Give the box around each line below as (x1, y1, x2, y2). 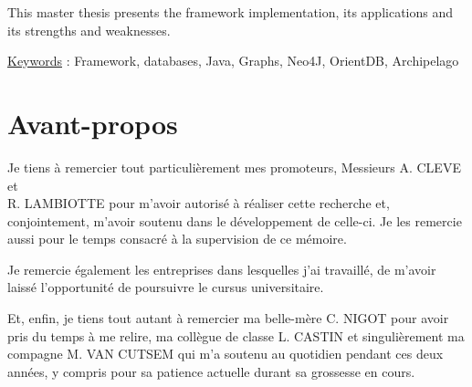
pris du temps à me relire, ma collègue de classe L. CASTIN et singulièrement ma (7, 326, 465, 345)
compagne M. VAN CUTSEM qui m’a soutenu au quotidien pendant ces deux (7, 344, 444, 363)
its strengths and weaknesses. (7, 20, 171, 39)
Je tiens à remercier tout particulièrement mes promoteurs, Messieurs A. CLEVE (7, 157, 461, 176)
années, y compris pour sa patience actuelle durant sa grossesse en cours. (7, 361, 415, 381)
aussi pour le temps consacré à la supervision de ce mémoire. (7, 229, 347, 248)
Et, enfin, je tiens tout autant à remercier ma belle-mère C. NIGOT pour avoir (7, 309, 449, 328)
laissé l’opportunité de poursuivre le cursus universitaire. (7, 277, 324, 297)
